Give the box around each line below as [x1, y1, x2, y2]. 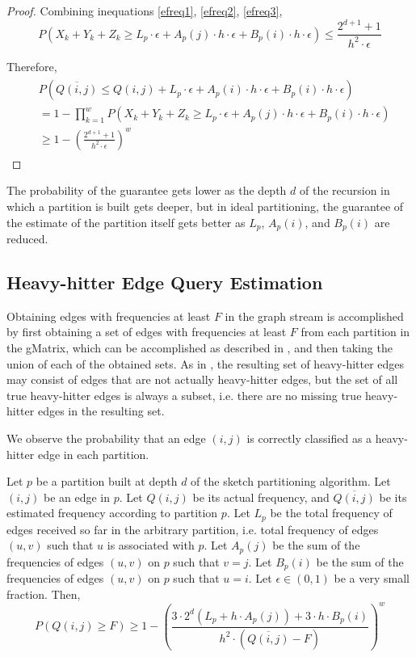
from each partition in [300, 323, 410, 340]
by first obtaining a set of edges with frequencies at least [6, 323, 287, 340]
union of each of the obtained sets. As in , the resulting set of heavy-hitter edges [6, 355, 405, 372]
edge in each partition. [37, 445, 149, 462]
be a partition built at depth [36, 473, 178, 490]
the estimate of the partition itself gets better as [6, 213, 246, 230]
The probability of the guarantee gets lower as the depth [6, 182, 287, 199]
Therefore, [6, 57, 57, 74]
